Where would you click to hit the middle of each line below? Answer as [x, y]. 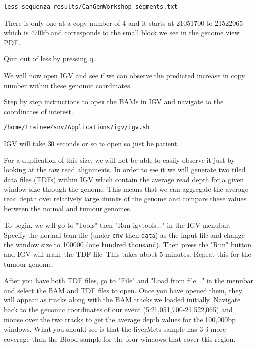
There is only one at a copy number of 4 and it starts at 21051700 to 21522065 [124, 23]
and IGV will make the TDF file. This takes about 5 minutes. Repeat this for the [128, 254]
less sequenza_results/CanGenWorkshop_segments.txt [91, 7]
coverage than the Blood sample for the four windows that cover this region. [120, 338]
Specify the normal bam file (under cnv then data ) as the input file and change [124, 234]
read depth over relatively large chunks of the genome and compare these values [125, 199]
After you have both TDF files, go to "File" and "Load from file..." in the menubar [128, 280]
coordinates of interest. [39, 111]
